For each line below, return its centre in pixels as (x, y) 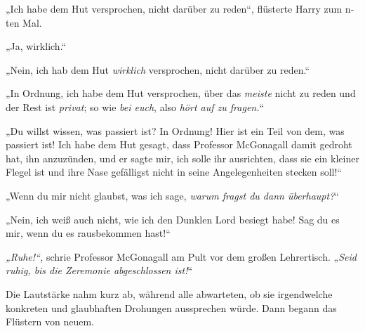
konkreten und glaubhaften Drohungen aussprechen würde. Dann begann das (171, 307)
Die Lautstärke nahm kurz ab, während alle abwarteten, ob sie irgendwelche (169, 293)
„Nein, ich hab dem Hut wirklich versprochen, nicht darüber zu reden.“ (158, 69)
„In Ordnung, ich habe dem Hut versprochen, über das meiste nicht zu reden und (181, 93)
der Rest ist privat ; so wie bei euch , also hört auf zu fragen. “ (135, 106)
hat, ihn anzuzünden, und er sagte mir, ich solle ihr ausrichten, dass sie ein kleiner (182, 158)
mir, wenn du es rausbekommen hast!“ (88, 233)
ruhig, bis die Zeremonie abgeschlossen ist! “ (99, 270)
